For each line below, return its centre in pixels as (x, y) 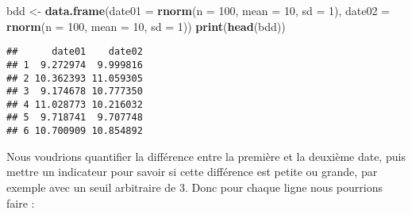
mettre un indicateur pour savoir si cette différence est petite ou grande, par (192, 172)
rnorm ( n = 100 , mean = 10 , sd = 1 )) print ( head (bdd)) (146, 26)
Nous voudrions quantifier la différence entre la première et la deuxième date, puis (206, 156)
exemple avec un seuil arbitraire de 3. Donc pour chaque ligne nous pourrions (194, 187)
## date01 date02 (75, 52)
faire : (21, 203)
